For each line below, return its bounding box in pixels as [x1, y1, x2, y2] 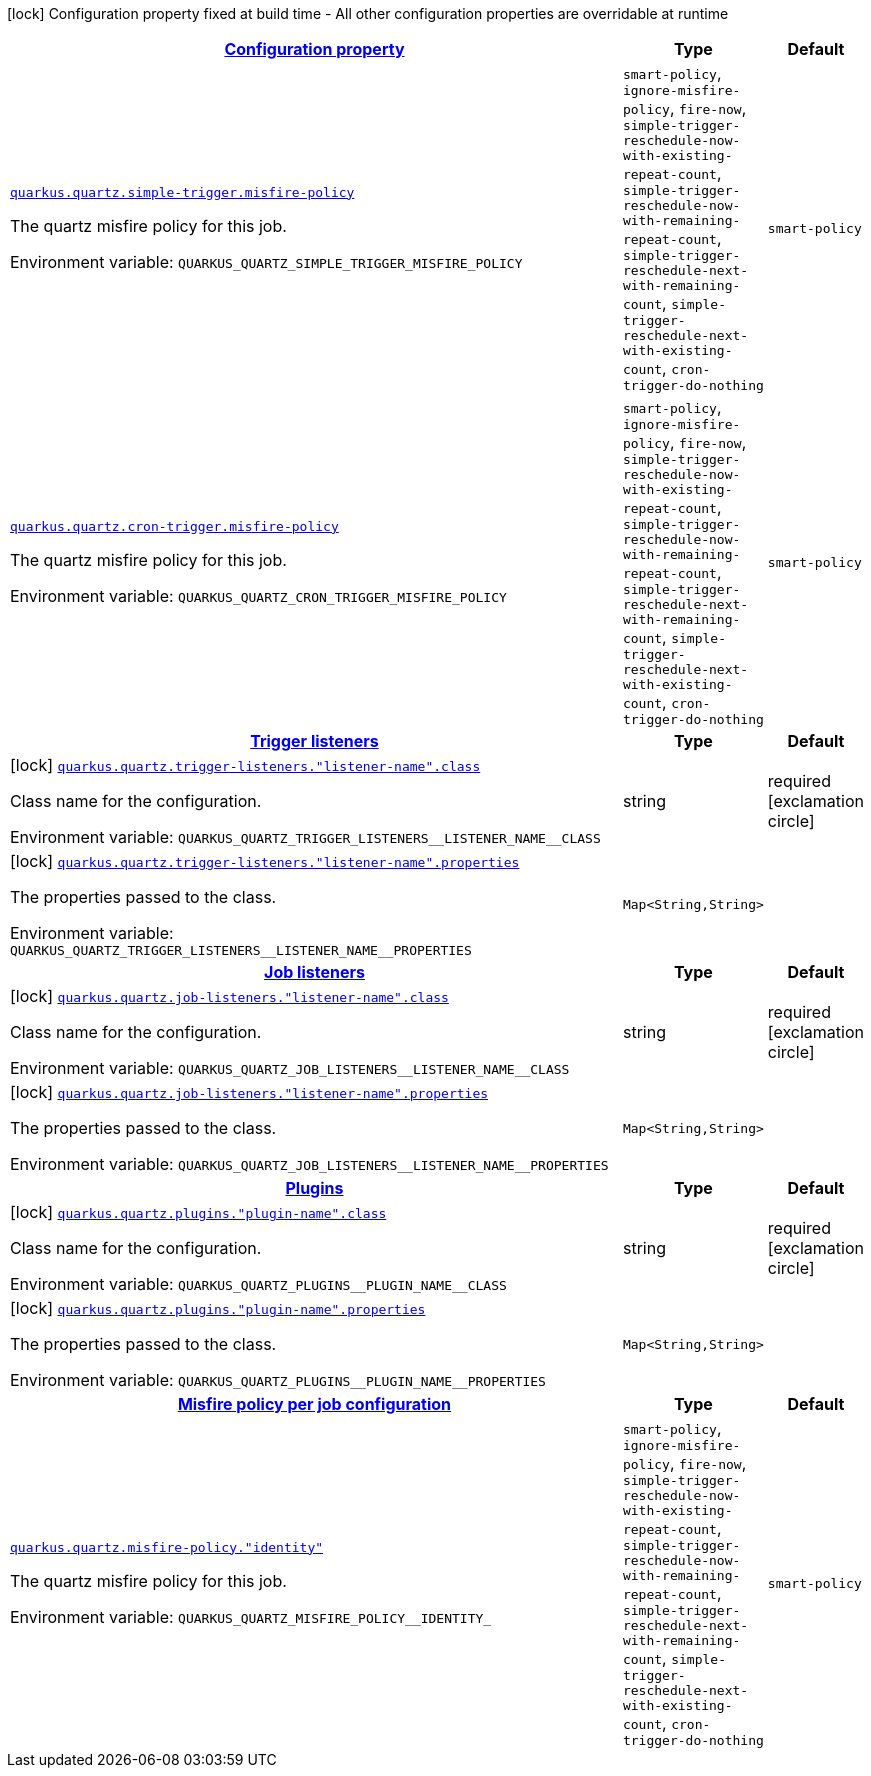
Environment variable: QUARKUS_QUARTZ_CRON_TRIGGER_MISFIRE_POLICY [10, 585, 507, 606]
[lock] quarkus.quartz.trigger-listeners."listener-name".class [10, 755, 481, 775]
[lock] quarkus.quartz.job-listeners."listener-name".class [10, 986, 449, 1006]
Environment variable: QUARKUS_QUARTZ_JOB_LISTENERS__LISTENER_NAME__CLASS [10, 1058, 570, 1078]
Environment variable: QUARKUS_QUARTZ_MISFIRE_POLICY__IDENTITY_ [10, 1606, 492, 1627]
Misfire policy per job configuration [177, 1394, 452, 1414]
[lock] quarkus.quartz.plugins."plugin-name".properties [10, 1298, 426, 1318]
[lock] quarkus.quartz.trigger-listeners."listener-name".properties [10, 851, 520, 871]
